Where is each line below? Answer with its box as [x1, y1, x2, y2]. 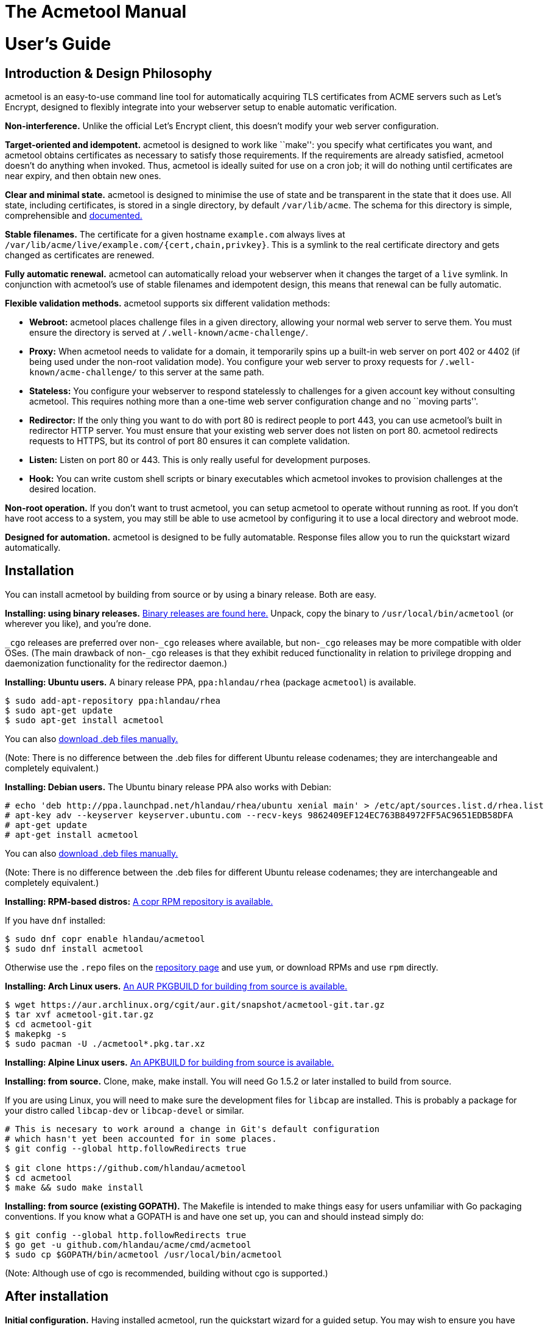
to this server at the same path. [139, 366, 264, 377]
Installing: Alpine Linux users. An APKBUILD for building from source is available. [5, 1056, 334, 1067]
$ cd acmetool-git [5, 1019, 93, 1029]
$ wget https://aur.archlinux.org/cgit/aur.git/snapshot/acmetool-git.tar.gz [5, 999, 385, 1010]
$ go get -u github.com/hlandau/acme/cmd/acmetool [5, 1239, 251, 1250]
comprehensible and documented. [5, 210, 142, 221]
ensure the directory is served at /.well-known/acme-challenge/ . [29, 327, 308, 338]
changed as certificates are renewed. [5, 249, 155, 260]
